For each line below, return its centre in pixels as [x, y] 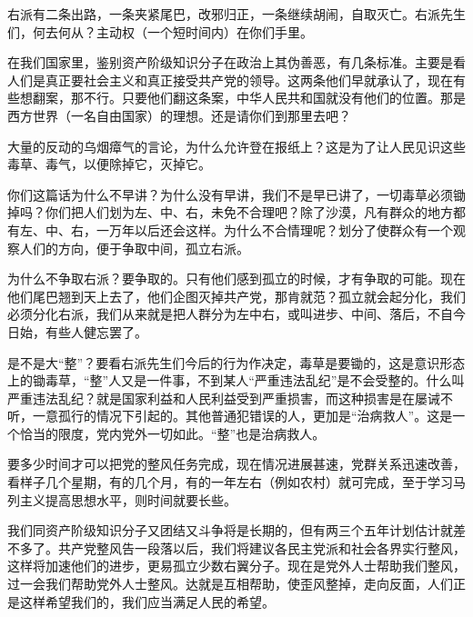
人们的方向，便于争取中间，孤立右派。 [134, 248]
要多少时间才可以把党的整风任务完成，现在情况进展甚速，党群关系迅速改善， [236, 464]
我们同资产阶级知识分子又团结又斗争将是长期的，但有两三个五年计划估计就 [230, 530]
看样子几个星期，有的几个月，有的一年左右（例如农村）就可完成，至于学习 [230, 482]
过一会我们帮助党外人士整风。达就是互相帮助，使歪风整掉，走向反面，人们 [230, 584]
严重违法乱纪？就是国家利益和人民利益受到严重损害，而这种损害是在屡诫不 [230, 398]
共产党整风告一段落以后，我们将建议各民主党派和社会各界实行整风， [262, 547]
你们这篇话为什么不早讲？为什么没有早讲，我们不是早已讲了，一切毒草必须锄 [236, 194]
